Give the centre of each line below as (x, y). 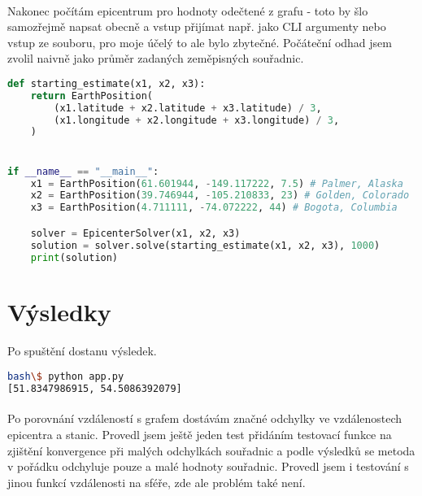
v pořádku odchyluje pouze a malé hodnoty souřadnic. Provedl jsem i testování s (208, 466)
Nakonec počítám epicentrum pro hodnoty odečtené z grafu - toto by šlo (188, 10)
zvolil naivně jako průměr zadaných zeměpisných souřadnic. (156, 58)
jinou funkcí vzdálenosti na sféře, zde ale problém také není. (157, 482)
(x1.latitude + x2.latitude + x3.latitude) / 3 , (188, 108)
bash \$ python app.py (66, 376)
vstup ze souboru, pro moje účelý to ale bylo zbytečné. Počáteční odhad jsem (200, 42)
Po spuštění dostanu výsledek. (82, 351)
